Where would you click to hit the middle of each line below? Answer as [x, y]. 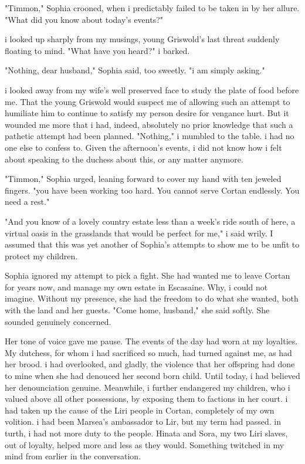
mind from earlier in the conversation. [73, 456]
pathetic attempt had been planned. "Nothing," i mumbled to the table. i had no [150, 136]
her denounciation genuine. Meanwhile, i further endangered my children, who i [148, 387]
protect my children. [41, 255]
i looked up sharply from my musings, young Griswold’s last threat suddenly [142, 39]
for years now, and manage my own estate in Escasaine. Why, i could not [136, 287]
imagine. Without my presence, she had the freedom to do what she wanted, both [152, 298]
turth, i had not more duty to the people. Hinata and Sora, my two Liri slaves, [146, 433]
